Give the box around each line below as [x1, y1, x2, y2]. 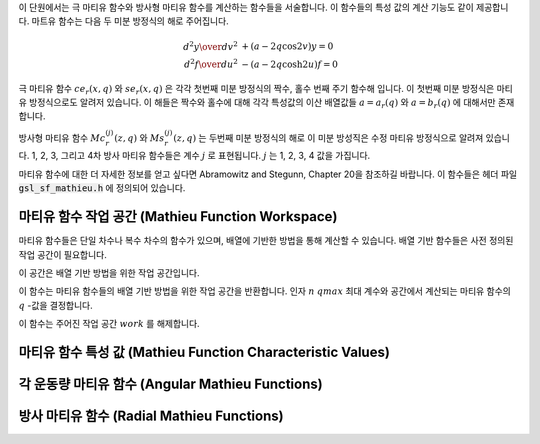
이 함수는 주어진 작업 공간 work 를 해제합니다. [18, 318, 200, 330]
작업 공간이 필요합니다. [18, 248, 107, 260]
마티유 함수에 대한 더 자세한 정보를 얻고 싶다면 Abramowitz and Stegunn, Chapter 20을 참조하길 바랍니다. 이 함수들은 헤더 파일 [18, 168, 518, 180]
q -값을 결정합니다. [18, 299, 94, 311]
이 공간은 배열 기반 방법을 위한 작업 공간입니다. [18, 266, 200, 279]
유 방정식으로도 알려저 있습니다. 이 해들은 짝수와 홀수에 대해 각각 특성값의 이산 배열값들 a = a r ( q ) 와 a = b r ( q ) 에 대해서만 [18, 96, 496, 110]
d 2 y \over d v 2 [183, 39, 239, 52]
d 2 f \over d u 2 [183, 57, 239, 70]
